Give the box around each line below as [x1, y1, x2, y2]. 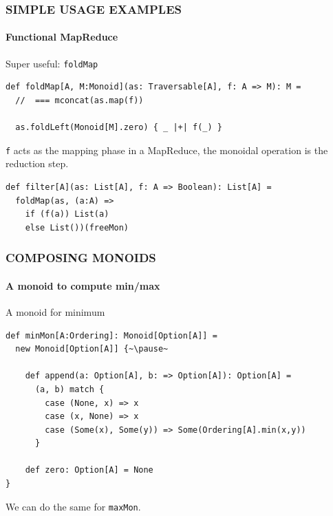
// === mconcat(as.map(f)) [15, 95, 144, 105]
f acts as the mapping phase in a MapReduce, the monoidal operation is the [6, 142, 328, 157]
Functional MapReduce [6, 30, 118, 44]
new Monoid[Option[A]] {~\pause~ [15, 344, 169, 354]
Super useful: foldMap [6, 56, 98, 70]
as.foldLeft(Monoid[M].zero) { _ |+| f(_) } [15, 122, 222, 133]
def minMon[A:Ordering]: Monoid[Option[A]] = [6, 330, 217, 341]
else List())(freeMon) [25, 222, 129, 233]
